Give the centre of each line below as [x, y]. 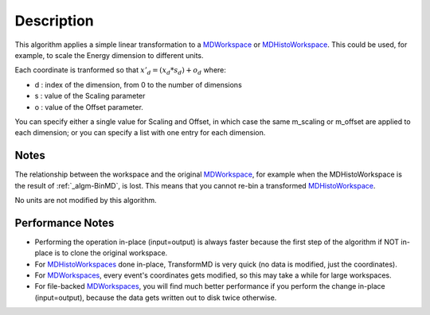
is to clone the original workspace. [111, 253]
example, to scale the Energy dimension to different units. [109, 55]
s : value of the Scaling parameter [90, 96]
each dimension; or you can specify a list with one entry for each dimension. [140, 133]
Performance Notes [64, 223]
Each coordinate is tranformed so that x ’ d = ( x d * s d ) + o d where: [121, 71]
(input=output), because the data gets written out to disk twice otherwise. [156, 297]
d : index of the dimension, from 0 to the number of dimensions [138, 84]
